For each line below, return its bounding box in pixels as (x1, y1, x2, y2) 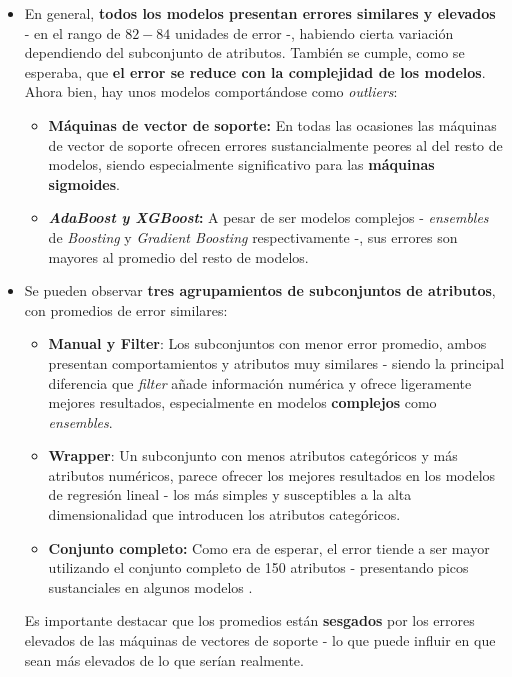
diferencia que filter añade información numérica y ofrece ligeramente (48, 372, 472, 393)
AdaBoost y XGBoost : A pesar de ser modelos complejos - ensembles (48, 207, 489, 228)
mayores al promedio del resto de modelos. (48, 246, 309, 267)
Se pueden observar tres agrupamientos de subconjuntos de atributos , (24, 280, 496, 301)
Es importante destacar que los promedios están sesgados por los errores (24, 610, 475, 631)
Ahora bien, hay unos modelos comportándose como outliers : (24, 81, 398, 102)
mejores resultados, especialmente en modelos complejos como (48, 392, 437, 413)
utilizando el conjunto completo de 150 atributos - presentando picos (48, 557, 469, 578)
